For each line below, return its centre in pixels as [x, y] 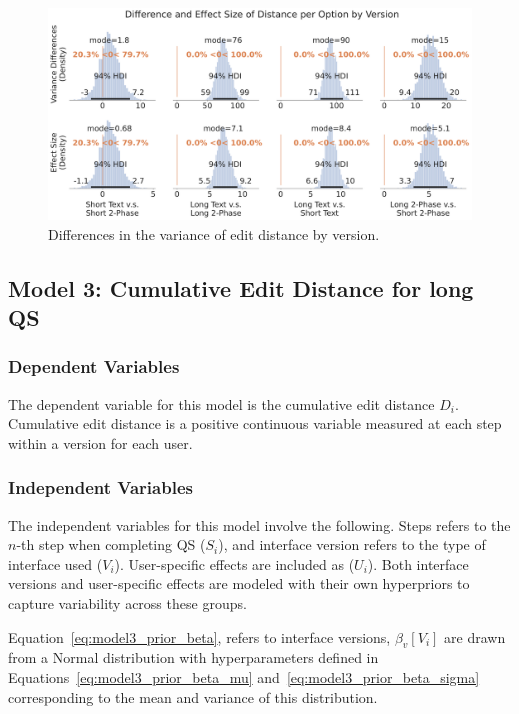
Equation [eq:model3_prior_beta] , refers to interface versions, [199, 636]
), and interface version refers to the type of [352, 544]
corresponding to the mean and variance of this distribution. [193, 696]
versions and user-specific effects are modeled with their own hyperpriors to [239, 583]
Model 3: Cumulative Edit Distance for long [241, 287]
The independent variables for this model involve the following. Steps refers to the [259, 524]
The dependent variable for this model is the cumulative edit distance [221, 403]
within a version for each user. [100, 442]
